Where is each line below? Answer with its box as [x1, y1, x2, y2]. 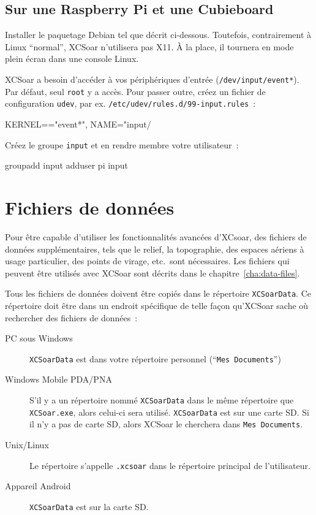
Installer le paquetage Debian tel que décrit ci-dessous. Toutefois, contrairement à [5, 28, 312, 41]
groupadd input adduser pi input [5, 159, 128, 172]
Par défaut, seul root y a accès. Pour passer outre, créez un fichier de [5, 85, 266, 97]
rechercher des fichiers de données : [5, 311, 138, 324]
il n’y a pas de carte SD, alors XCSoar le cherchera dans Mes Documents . [29, 418, 303, 430]
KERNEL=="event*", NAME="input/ [5, 117, 151, 130]
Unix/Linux [5, 438, 49, 451]
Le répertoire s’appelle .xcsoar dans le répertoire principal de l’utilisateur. [29, 459, 310, 471]
